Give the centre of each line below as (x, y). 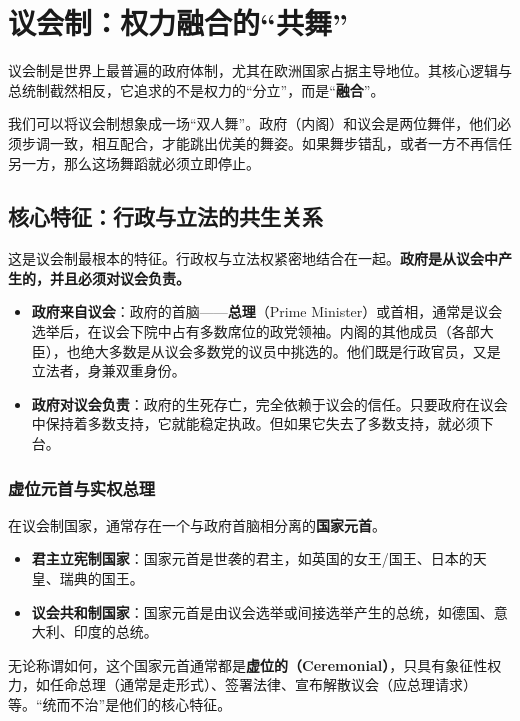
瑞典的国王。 (101, 578)
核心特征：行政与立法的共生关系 (165, 216)
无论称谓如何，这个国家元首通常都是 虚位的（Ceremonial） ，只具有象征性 (248, 664)
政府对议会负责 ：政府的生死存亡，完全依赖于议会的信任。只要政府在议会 (269, 403)
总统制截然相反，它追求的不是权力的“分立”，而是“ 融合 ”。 (196, 89)
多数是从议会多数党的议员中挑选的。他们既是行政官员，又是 (304, 350)
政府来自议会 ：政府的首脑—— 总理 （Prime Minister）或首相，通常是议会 (267, 311)
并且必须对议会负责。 (119, 277)
